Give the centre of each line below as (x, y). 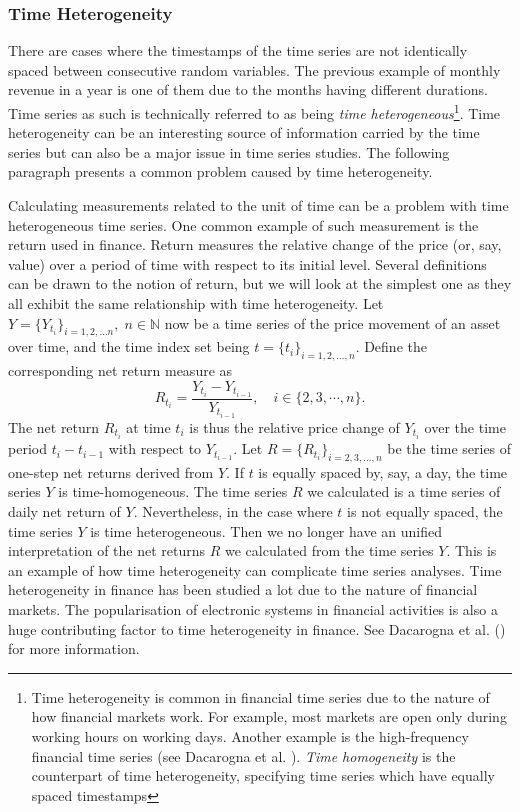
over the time (465, 427)
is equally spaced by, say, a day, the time (383, 471)
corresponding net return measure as (120, 370)
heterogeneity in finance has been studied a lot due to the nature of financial (243, 589)
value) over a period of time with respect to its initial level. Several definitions (247, 263)
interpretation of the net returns (107, 550)
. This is (471, 550)
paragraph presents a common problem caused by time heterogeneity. (220, 171)
